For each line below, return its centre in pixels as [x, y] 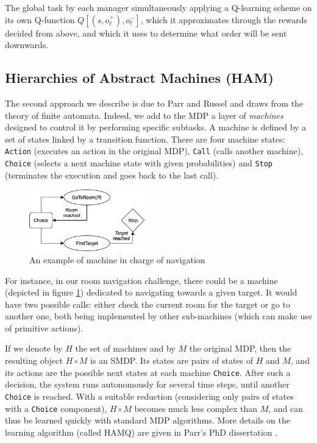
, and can [286, 408]
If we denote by [34, 348]
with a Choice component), [56, 408]
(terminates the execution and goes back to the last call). [112, 175]
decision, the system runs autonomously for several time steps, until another [147, 384]
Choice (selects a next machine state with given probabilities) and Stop [139, 163]
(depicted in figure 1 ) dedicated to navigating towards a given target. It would [151, 292]
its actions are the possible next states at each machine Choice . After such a [148, 372]
